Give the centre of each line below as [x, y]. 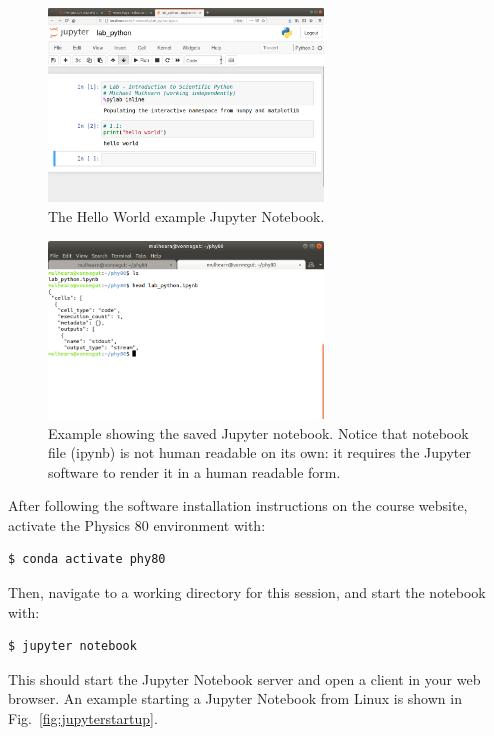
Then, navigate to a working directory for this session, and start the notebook [247, 592]
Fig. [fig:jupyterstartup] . [83, 718]
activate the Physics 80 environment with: [137, 524]
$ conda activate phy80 [87, 559]
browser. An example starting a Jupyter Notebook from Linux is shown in [235, 698]
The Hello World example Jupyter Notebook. [186, 215]
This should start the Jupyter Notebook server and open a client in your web [244, 678]
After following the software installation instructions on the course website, [238, 505]
